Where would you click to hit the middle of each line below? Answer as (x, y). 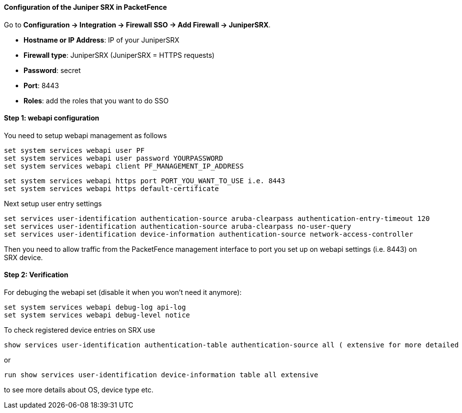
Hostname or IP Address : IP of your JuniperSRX (102, 40)
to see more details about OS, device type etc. (79, 390)
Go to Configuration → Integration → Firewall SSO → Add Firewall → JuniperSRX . (137, 24)
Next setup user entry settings (53, 203)
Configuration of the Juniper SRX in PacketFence (86, 7)
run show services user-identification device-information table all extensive (161, 375)
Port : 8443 (41, 85)
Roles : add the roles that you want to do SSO (96, 100)
